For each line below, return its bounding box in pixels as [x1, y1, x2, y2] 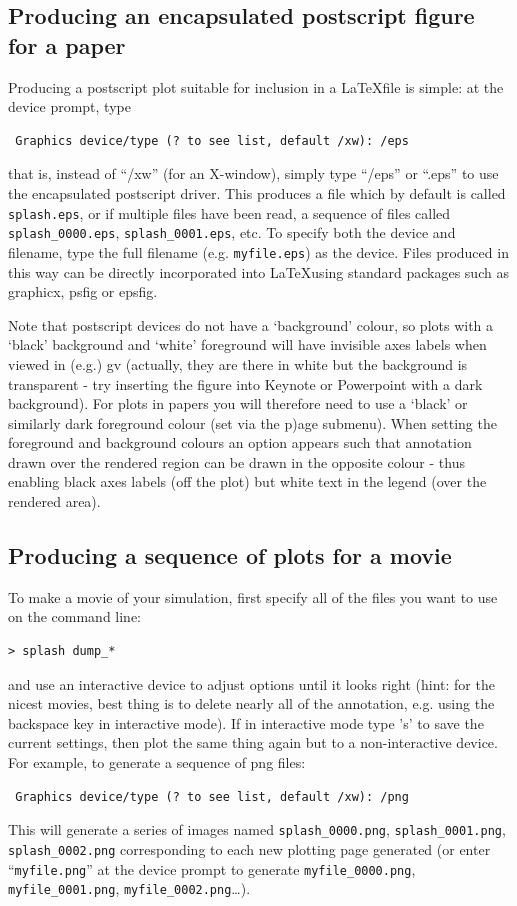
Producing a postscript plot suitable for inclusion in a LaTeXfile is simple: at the [8, 76, 504, 97]
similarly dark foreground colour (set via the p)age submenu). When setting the [8, 412, 497, 433]
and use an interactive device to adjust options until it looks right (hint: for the [8, 673, 495, 694]
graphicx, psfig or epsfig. [8, 281, 158, 302]
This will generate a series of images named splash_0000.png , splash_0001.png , [8, 819, 506, 840]
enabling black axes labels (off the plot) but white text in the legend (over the [8, 471, 487, 492]
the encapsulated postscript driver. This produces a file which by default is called [8, 182, 506, 203]
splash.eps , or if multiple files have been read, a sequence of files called [8, 202, 451, 223]
